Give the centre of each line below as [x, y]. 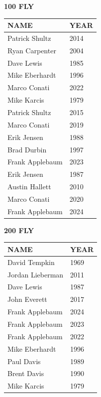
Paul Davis [24, 361]
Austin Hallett [29, 187]
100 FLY [19, 6]
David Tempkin [31, 262]
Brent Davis [26, 373]
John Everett [27, 299]
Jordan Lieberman [36, 274]
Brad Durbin [27, 149]
